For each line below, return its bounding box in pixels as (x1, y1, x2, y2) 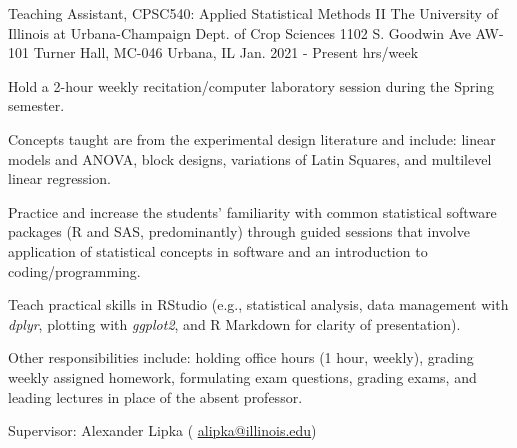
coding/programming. (8, 260, 141, 281)
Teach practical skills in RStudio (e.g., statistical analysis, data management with (8, 294, 509, 315)
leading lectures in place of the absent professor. (8, 386, 303, 407)
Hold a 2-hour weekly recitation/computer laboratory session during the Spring (8, 75, 494, 96)
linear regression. (8, 168, 111, 189)
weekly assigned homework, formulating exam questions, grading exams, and (8, 366, 477, 387)
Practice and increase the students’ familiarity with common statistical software (8, 201, 497, 222)
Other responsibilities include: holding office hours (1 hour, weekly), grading (8, 347, 474, 368)
